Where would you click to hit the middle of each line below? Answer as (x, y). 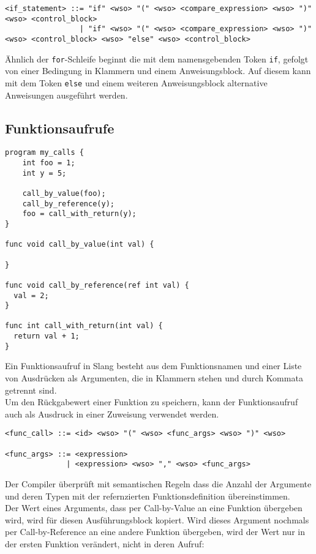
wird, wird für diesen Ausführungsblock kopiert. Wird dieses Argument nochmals (157, 519)
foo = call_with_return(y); (79, 214)
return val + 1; (47, 336)
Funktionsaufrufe (60, 128)
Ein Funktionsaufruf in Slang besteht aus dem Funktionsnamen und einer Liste (153, 366)
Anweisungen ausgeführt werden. (66, 95)
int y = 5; (44, 173)
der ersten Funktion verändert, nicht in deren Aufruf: (105, 544)
